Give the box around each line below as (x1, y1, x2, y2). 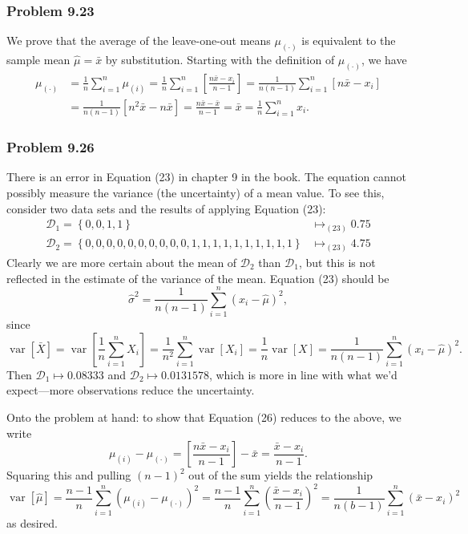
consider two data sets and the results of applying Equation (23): (6, 200, 326, 216)
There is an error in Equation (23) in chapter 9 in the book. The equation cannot (6, 168, 407, 185)
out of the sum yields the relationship (188, 467, 373, 483)
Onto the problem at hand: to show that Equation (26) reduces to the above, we (6, 409, 401, 426)
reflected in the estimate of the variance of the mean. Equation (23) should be (6, 269, 389, 286)
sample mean (6, 51, 71, 68)
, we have (361, 51, 407, 68)
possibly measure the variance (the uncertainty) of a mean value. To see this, (6, 184, 385, 200)
